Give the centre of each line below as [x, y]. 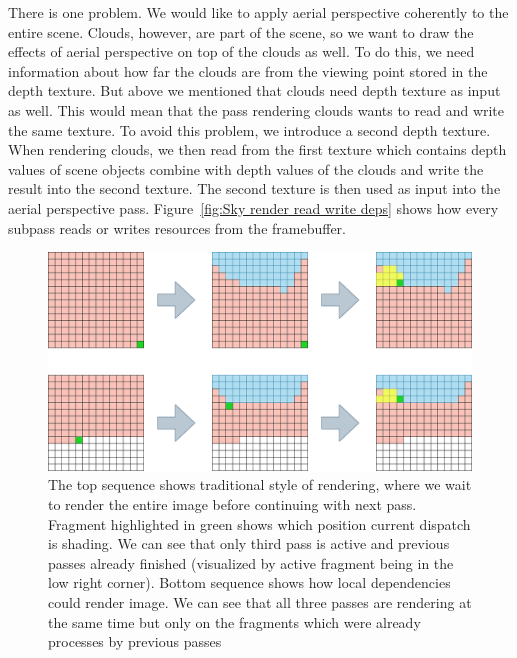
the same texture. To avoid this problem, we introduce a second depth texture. [249, 129]
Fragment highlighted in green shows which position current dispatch [259, 523]
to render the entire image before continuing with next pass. [232, 503]
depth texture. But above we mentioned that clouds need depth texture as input [254, 90]
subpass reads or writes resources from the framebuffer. [177, 227]
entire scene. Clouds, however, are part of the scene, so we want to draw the [241, 31]
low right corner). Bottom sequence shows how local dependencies [249, 582]
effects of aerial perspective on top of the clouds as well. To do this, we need [241, 51]
